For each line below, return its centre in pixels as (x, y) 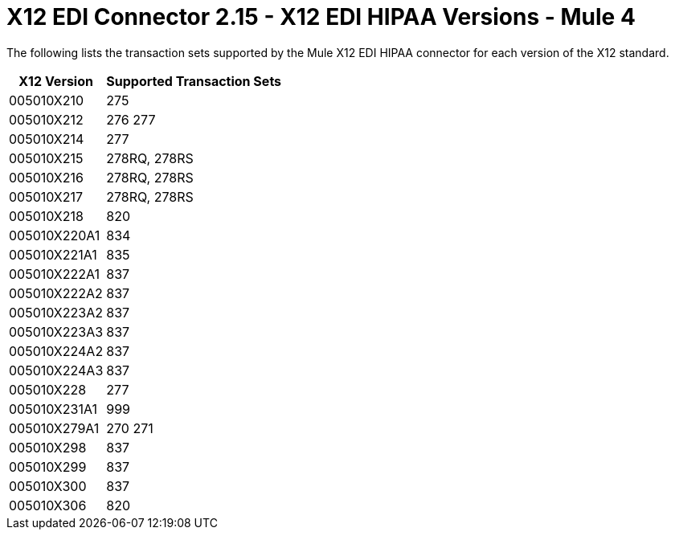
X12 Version (56, 81)
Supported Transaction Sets (194, 81)
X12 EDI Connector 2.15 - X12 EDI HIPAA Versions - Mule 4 (321, 17)
